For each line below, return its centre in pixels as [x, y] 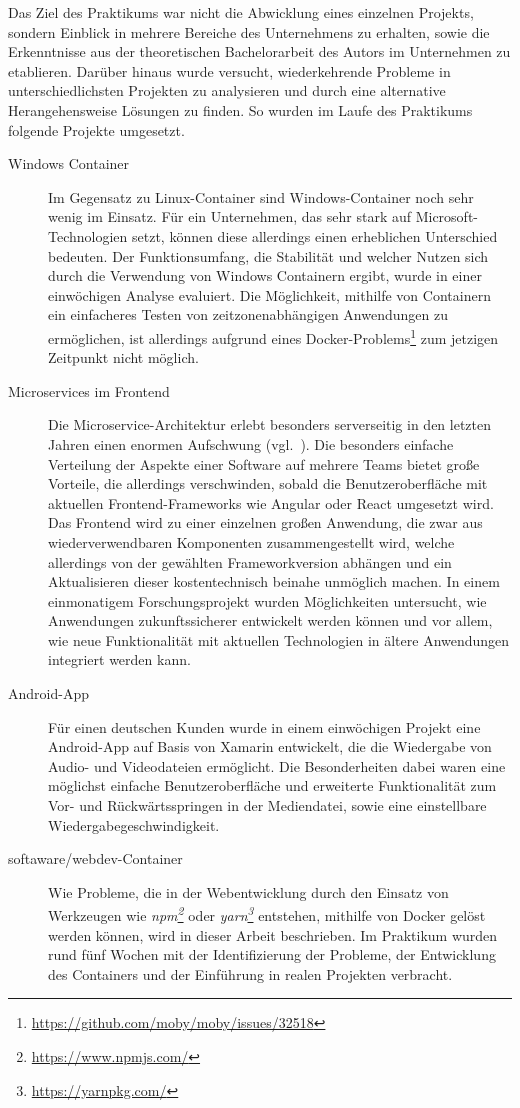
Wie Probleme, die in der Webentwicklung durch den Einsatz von [248, 891]
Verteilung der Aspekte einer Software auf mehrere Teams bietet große [264, 463]
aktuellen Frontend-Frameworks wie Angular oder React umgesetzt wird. [271, 502]
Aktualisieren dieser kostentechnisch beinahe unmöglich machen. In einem [274, 581]
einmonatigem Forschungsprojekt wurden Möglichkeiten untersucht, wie [267, 600]
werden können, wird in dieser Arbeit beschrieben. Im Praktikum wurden [273, 934]
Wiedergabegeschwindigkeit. [134, 824]
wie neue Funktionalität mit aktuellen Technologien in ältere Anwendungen [279, 639]
